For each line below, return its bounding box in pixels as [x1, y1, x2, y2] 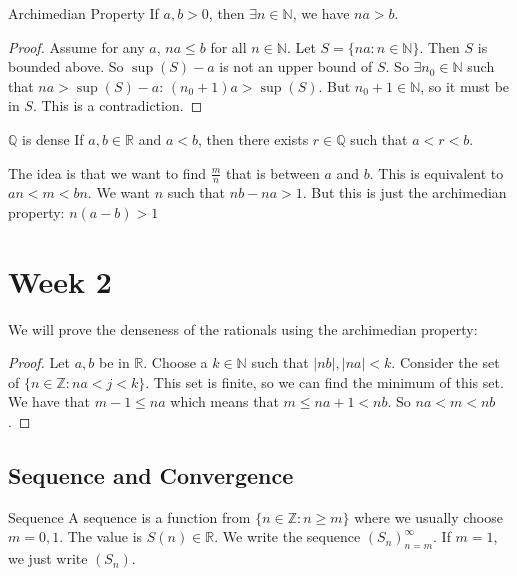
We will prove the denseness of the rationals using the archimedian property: [8, 318, 478, 339]
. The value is [59, 526, 143, 547]
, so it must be [420, 75, 510, 96]
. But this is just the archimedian [302, 182, 507, 203]
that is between [225, 162, 320, 183]
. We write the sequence [214, 526, 361, 547]
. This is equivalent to [369, 162, 504, 183]
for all [210, 36, 247, 57]
